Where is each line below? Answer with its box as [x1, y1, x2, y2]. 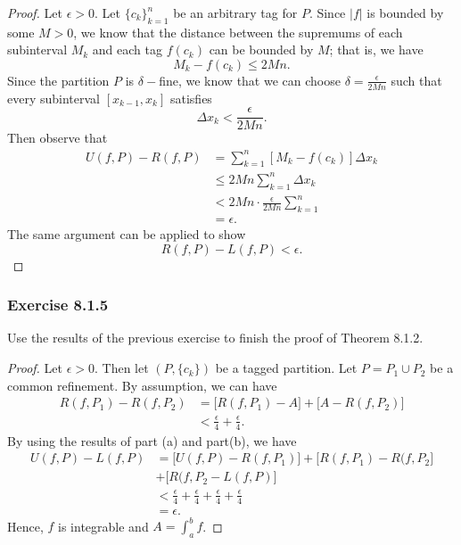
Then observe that [7, 128, 108, 147]
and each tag [92, 40, 162, 59]
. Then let [94, 359, 149, 377]
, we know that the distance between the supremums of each [73, 22, 403, 41]
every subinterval [7, 88, 100, 107]
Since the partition [7, 70, 110, 89]
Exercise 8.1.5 [7, 293, 109, 316]
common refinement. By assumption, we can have [7, 376, 277, 394]
